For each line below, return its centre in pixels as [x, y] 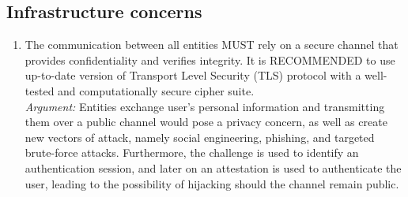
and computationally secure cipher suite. [156, 90]
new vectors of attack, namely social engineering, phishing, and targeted [200, 137]
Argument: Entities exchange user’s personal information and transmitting [205, 106]
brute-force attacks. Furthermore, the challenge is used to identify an [192, 152]
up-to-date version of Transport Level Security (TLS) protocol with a [193, 75]
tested [40, 90]
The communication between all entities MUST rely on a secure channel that [212, 45]
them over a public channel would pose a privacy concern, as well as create [206, 122]
